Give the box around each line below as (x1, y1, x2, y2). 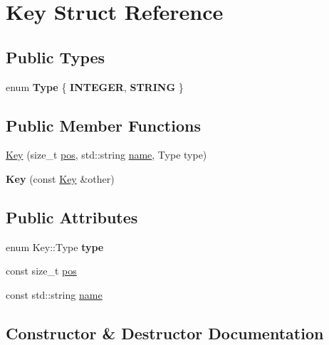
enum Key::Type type (6, 239, 104, 254)
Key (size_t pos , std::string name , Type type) (6, 147, 207, 162)
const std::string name (6, 287, 103, 302)
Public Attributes (6, 206, 138, 228)
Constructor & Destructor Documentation (6, 322, 324, 344)
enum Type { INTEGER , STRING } (6, 79, 184, 94)
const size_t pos (6, 263, 77, 278)
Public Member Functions (6, 114, 201, 136)
